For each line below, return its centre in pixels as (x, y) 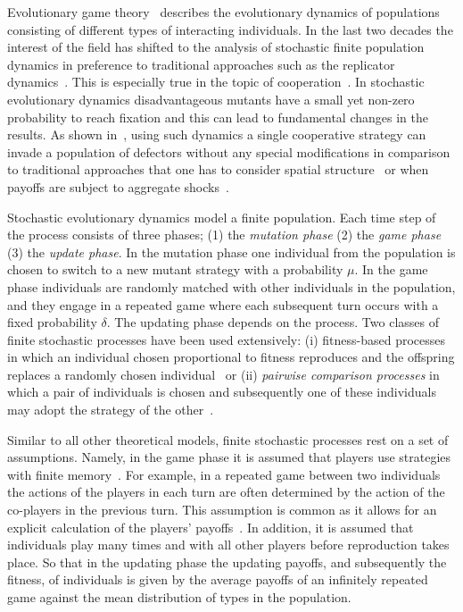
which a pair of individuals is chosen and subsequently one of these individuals (222, 392)
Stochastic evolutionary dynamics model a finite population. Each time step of (222, 217)
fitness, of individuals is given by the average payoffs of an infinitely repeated (218, 579)
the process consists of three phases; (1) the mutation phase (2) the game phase (224, 235)
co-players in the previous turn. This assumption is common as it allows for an (222, 510)
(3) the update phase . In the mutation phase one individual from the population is (231, 252)
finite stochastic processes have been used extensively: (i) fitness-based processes (226, 339)
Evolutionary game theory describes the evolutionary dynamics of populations (223, 12)
